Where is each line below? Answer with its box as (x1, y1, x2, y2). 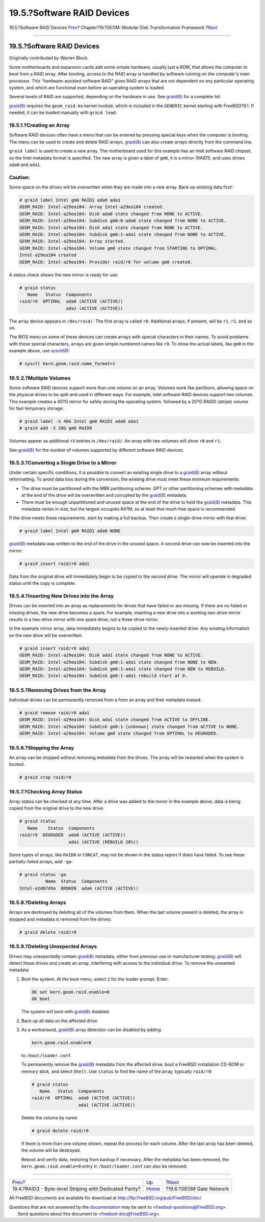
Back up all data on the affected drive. (21, 1018, 99, 1024)
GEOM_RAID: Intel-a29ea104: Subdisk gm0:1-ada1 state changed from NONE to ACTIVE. (19, 231, 227, 237)
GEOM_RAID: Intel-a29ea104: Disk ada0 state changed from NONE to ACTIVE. (19, 211, 204, 217)
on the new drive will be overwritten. (9, 632, 83, 638)
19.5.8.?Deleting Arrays (9, 899, 66, 906)
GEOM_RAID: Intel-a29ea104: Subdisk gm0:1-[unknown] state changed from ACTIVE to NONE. (19, 724, 240, 729)
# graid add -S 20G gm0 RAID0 (19, 425, 92, 431)
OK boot (31, 996, 50, 1002)
